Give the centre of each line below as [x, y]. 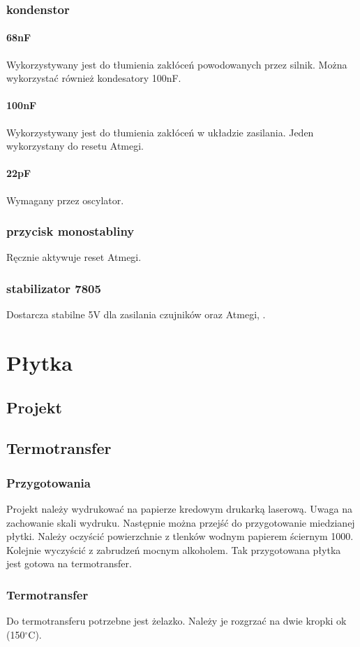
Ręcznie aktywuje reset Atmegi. [74, 257]
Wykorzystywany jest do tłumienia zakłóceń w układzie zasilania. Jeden [160, 132]
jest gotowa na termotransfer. [69, 563]
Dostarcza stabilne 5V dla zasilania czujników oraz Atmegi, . [136, 314]
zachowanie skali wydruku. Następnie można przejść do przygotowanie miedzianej [181, 522]
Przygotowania [48, 482]
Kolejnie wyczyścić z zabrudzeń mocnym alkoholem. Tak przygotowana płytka [174, 549]
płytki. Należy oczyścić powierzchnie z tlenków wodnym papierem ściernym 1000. [180, 536]
